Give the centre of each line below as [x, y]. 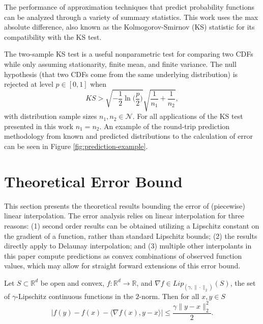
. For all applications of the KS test [188, 116]
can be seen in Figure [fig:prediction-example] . [76, 146]
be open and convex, [72, 282]
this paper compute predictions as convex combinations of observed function [123, 255]
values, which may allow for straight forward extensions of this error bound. [122, 266]
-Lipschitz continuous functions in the [75, 296]
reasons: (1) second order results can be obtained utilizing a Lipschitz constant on [132, 225]
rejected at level [29, 84]
